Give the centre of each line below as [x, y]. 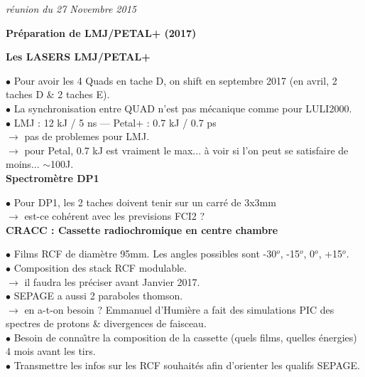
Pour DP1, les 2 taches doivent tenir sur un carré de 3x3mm [145, 202]
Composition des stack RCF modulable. [100, 267]
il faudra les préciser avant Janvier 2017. [112, 281]
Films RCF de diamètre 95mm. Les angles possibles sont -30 [145, 254]
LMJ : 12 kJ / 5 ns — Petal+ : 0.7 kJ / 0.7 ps [115, 122]
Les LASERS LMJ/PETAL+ [78, 57]
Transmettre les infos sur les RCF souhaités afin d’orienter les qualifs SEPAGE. [187, 365]
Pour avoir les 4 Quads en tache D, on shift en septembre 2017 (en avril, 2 [175, 80]
